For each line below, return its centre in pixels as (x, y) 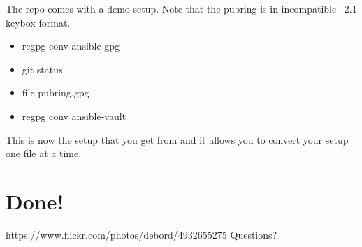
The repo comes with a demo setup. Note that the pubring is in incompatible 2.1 (181, 8)
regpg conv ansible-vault (74, 115)
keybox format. (38, 22)
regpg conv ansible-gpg (71, 46)
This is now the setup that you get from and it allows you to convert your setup (177, 139)
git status (42, 69)
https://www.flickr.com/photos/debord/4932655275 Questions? (142, 234)
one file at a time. (44, 153)
